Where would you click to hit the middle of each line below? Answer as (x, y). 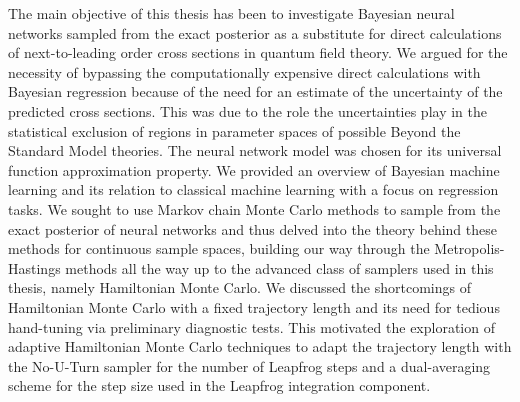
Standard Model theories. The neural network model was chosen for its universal (255, 150)
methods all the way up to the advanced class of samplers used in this (279, 267)
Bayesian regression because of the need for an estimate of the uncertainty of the (255, 91)
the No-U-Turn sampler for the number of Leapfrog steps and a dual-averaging (249, 365)
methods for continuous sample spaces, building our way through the (219, 248)
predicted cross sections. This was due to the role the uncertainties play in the (247, 110)
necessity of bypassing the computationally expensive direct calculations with (244, 71)
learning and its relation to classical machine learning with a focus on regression (253, 189)
